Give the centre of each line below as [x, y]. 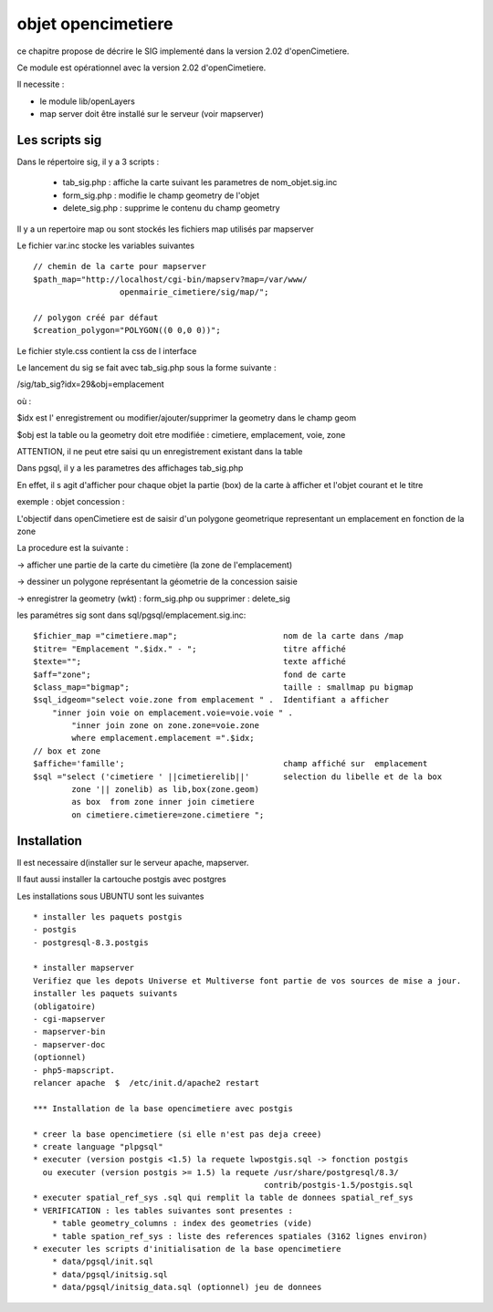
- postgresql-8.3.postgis [91, 942]
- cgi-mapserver [69, 1019]
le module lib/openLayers [88, 101]
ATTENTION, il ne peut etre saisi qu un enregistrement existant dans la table [160, 452]
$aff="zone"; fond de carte [189, 674]
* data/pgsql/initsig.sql [110, 1274]
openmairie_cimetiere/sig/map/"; [194, 292]
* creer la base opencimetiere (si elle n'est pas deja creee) [178, 1134]
